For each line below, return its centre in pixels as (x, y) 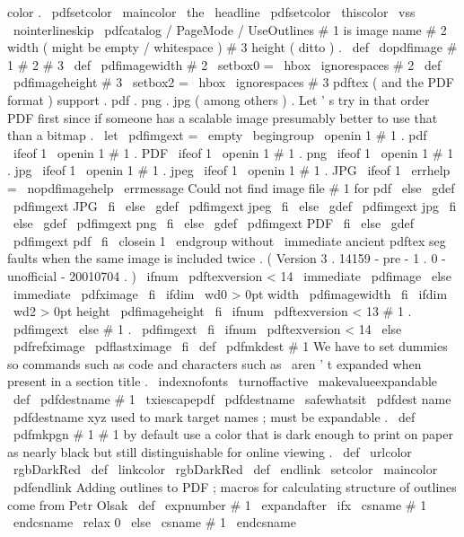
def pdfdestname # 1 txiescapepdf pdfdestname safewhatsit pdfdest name (232, 399)
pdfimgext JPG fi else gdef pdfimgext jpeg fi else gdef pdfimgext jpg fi (235, 205)
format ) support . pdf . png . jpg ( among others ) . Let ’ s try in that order (219, 99)
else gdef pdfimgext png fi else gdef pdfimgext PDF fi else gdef (214, 223)
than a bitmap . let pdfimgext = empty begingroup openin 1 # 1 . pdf (217, 135)
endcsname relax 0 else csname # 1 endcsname (154, 522)
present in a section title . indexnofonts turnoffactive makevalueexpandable (223, 381)
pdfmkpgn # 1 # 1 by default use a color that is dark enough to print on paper (233, 434)
